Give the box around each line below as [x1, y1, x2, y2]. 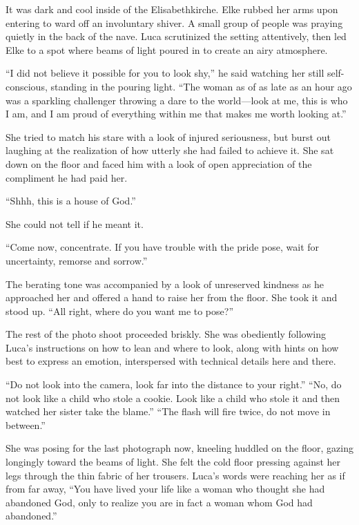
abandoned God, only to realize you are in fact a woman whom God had [6, 495, 313, 509]
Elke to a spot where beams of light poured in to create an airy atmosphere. [6, 42, 328, 57]
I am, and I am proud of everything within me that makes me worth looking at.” [6, 106, 347, 121]
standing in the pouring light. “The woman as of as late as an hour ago [50, 79, 352, 93]
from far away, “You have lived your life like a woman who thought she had [6, 481, 325, 496]
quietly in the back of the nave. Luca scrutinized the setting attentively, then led [6, 29, 347, 44]
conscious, [6, 79, 48, 93]
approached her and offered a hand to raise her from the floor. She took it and [6, 290, 338, 305]
